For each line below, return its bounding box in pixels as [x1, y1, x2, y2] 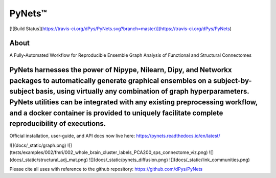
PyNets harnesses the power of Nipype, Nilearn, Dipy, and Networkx [9, 65, 232, 74]
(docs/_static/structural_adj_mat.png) [9, 157, 88, 163]
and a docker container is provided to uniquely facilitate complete [9, 108, 223, 117]
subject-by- [213, 76, 252, 85]
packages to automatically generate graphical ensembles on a [9, 76, 212, 85]
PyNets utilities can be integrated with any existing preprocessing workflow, [9, 98, 258, 107]
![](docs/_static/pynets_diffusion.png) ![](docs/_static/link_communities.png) [88, 157, 250, 163]
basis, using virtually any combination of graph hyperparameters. [35, 87, 249, 96]
